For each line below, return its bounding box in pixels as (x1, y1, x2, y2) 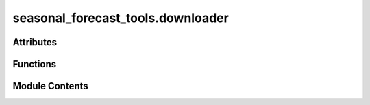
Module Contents (12, 80, 88, 92)
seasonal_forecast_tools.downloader (12, 10, 229, 25)
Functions (12, 58, 57, 70)
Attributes (12, 36, 58, 48)
